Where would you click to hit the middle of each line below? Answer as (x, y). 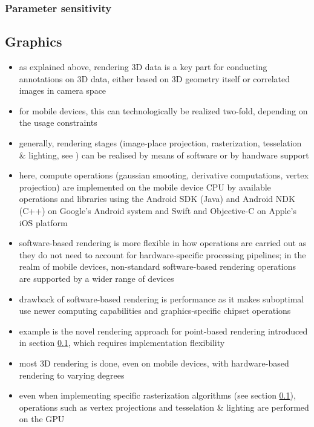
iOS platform (43, 222)
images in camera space (63, 90)
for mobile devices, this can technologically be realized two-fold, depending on (163, 110)
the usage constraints (58, 122)
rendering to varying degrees (72, 375)
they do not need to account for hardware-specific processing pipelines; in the (162, 254)
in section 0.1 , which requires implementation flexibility (122, 343)
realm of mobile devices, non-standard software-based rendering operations (157, 266)
